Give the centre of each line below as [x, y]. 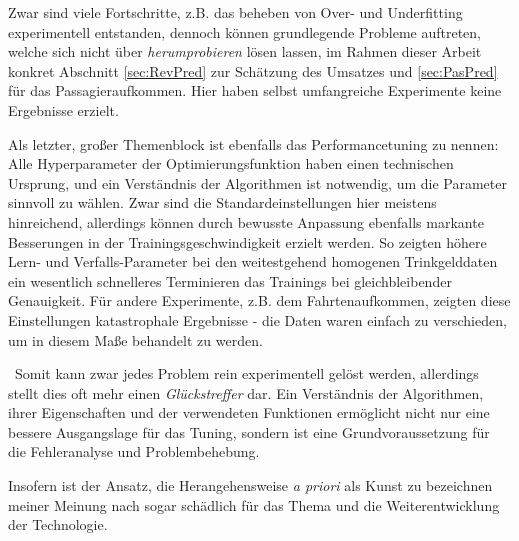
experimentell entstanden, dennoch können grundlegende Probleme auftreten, [244, 31]
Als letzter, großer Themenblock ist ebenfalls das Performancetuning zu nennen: [253, 143]
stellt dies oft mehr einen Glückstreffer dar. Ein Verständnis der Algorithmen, [246, 392]
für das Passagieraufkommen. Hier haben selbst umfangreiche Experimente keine [255, 90]
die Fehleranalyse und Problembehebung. [134, 451]
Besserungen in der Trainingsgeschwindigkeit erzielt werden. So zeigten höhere [247, 241]
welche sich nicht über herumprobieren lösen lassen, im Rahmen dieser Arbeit [245, 51]
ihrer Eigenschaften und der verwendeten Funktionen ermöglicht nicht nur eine [249, 412]
